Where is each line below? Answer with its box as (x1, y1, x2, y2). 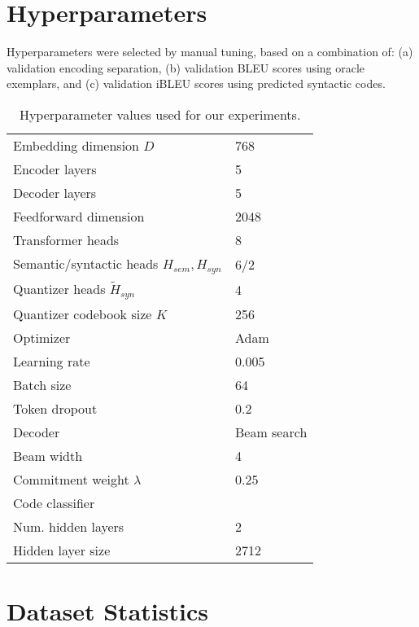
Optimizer (13, 327, 71, 347)
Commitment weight (13, 469, 129, 489)
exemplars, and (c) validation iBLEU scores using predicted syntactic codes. (7, 75, 386, 92)
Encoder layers (13, 159, 97, 178)
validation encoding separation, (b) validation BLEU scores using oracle (7, 59, 365, 76)
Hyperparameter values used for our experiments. (19, 104, 301, 124)
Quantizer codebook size (13, 304, 152, 323)
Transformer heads (13, 230, 120, 249)
